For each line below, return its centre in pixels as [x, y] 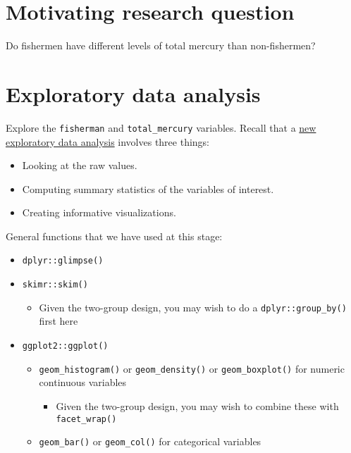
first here [58, 321]
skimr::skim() [55, 285]
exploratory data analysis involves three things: [108, 141]
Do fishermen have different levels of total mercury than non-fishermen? [161, 45]
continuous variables [83, 382]
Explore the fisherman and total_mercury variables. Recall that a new [161, 127]
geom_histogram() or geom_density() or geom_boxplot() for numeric [192, 368]
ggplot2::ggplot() [65, 346]
